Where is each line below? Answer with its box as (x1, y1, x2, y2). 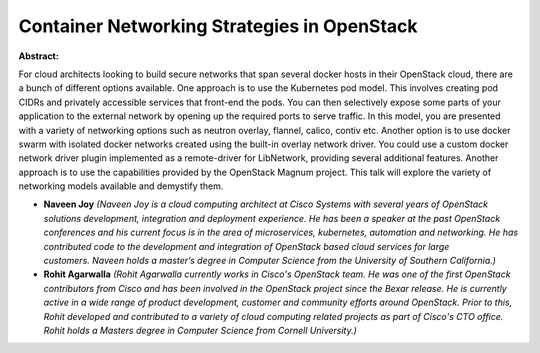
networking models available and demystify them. (18, 180, 224, 192)
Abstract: (18, 50, 59, 62)
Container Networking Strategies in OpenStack (18, 15, 419, 37)
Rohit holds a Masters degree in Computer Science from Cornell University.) (43, 324, 357, 336)
